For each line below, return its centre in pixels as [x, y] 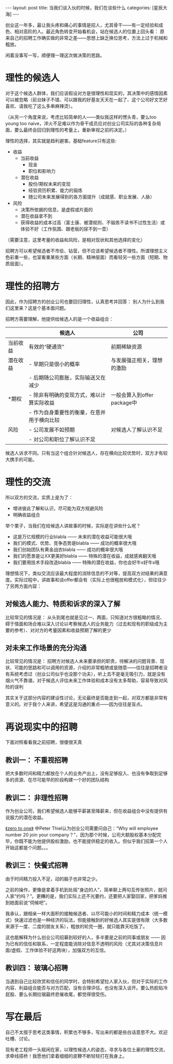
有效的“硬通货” [46, 347]
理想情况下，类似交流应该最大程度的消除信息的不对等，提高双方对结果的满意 [86, 573]
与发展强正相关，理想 [136, 360]
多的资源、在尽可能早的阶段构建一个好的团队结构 [57, 780]
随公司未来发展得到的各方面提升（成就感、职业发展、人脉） [91, 197]
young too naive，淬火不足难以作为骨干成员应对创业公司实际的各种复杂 [81, 123]
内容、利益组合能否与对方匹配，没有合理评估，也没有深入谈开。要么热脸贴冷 [86, 988]
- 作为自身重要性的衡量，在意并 [67, 412]
